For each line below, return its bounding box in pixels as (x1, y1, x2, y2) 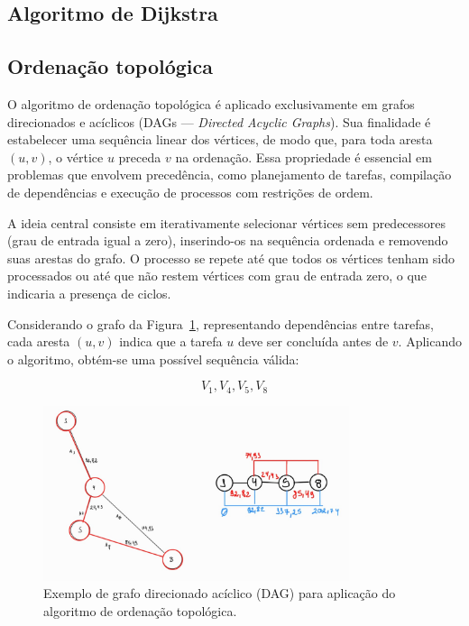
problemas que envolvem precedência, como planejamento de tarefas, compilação (7, 165, 452, 184)
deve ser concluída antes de (237, 332, 389, 351)
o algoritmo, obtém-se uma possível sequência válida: (7, 349, 299, 368)
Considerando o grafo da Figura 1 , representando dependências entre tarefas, (7, 314, 434, 333)
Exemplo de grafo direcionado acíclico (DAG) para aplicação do (43, 584, 396, 603)
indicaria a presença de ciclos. (7, 283, 171, 302)
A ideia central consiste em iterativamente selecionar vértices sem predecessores (7, 213, 446, 232)
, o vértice (48, 147, 104, 166)
